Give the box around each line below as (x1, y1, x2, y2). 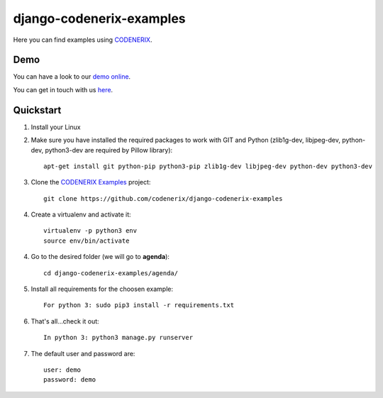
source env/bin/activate (43, 236, 130, 245)
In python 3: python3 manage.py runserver (43, 333, 194, 342)
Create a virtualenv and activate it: (30, 210, 131, 219)
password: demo (43, 376, 96, 384)
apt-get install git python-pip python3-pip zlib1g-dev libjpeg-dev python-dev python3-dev (43, 162, 372, 170)
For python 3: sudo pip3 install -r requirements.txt (43, 302, 234, 309)
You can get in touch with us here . (13, 85, 113, 94)
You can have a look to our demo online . (13, 72, 131, 81)
